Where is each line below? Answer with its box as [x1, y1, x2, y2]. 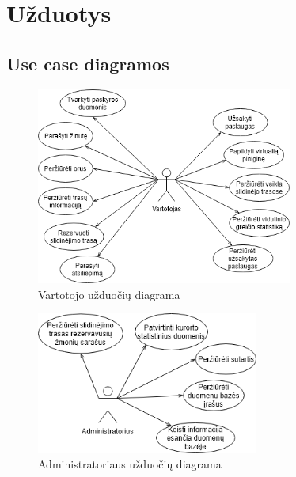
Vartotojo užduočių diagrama [38, 286, 180, 302]
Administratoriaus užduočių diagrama [38, 456, 222, 472]
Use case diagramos [6, 51, 169, 75]
